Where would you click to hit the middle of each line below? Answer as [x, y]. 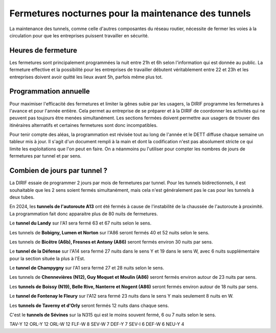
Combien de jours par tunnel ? [58, 171]
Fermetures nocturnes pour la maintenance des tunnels [130, 13]
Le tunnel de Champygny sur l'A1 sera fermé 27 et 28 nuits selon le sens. [87, 268]
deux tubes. [22, 197]
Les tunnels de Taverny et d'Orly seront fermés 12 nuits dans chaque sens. [89, 305]
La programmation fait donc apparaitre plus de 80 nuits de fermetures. [84, 214]
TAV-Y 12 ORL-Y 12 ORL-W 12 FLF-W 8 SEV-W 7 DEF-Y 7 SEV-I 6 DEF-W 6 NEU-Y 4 [97, 324]
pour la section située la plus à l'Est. [47, 258]
